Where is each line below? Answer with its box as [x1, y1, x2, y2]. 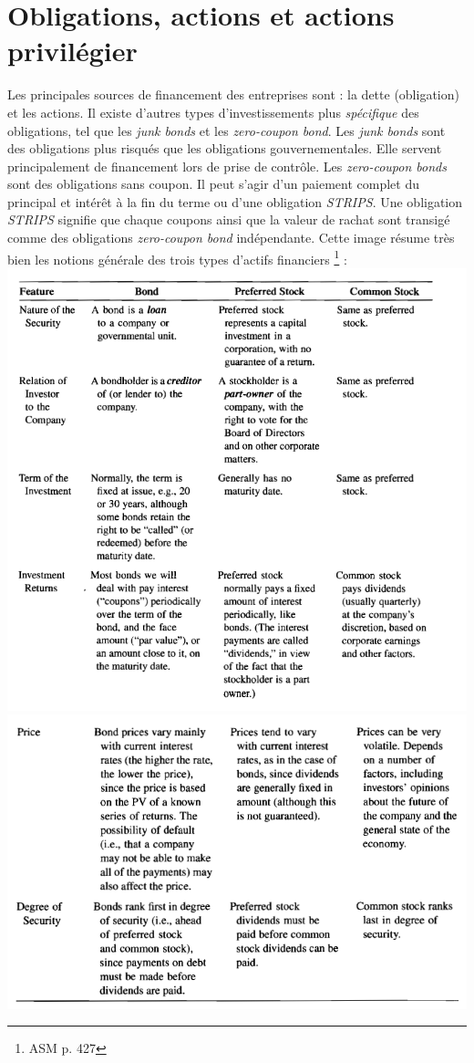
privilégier [7, 32, 138, 69]
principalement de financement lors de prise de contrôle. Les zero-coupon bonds [7, 156, 447, 175]
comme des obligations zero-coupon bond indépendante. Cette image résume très [7, 228, 455, 247]
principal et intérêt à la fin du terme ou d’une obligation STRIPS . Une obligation [7, 192, 463, 211]
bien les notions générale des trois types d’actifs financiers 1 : [7, 246, 347, 268]
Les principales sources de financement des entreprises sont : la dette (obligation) [7, 85, 459, 104]
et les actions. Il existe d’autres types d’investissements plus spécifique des [7, 102, 419, 121]
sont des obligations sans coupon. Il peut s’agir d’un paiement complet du [7, 174, 420, 193]
